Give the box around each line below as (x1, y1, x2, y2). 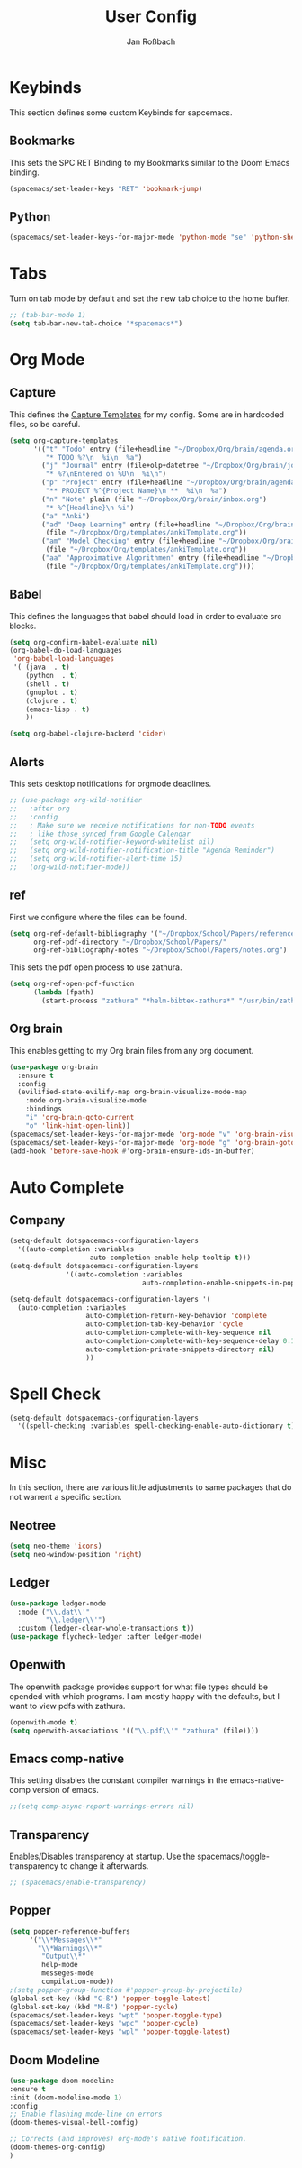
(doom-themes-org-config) (9, 2143, 106, 2152)
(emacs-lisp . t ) (25, 705, 91, 714)
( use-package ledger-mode (9, 1598, 106, 1608)
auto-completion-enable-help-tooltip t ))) (89, 1253, 252, 1263)
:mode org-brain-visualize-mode (25, 1096, 147, 1105)
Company (9, 1212, 66, 1228)
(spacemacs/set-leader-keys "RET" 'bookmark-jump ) (9, 184, 203, 193)
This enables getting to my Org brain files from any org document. (9, 1045, 254, 1056)
